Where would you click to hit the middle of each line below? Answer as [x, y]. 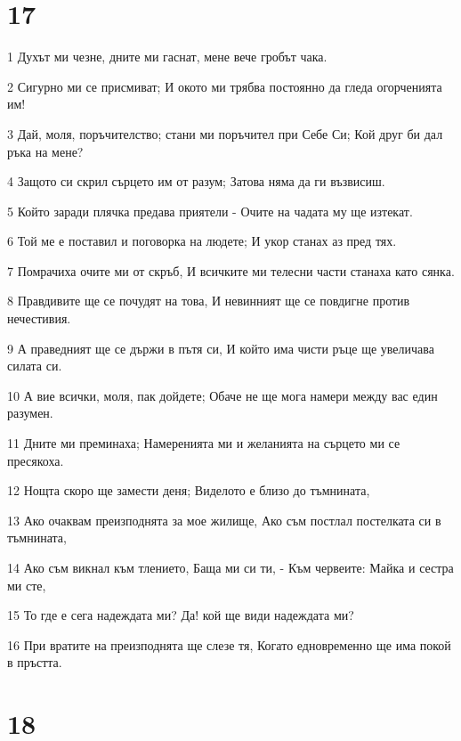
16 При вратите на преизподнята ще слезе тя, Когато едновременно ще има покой [229, 644]
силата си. [35, 366]
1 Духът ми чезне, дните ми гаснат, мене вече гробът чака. [167, 57]
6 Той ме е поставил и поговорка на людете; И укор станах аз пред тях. [202, 241]
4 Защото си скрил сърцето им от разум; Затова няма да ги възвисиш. [196, 181]
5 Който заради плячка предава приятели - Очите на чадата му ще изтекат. [210, 211]
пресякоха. [36, 460]
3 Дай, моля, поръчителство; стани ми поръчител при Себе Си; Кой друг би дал [225, 133]
